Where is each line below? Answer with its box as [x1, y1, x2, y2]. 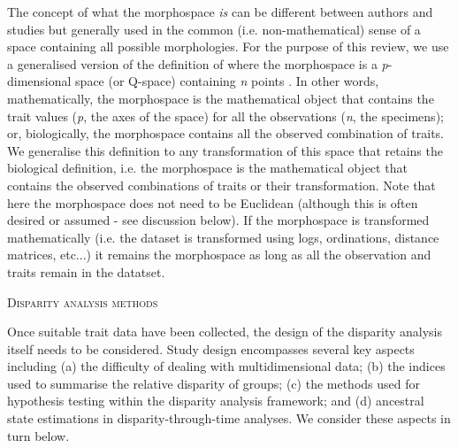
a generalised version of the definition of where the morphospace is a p [7, 54, 388, 73]
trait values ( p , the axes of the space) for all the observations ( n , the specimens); [7, 106, 444, 125]
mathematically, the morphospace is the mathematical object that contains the [7, 89, 434, 107]
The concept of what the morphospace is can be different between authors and [7, 3, 433, 20]
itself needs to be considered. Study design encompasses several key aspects [7, 339, 415, 358]
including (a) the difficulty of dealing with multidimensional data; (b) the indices [7, 357, 446, 375]
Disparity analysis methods [7, 292, 158, 311]
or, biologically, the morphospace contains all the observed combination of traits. [7, 124, 444, 143]
